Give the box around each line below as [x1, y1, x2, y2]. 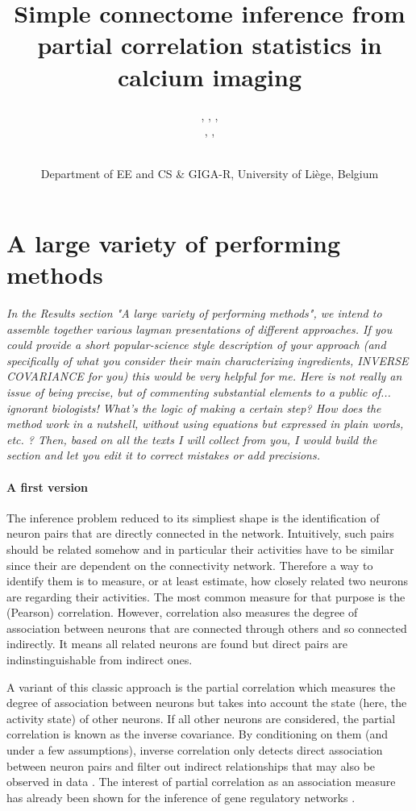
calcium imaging [117, 60, 302, 93]
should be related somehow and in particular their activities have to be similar [6, 540, 394, 557]
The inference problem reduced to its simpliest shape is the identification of [6, 509, 380, 526]
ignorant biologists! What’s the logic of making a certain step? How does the [6, 399, 381, 416]
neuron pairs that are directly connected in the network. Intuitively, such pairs [6, 525, 394, 542]
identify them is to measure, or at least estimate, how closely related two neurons [6, 572, 408, 589]
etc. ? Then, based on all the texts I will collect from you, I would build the [6, 430, 377, 447]
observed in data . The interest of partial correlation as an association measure [6, 773, 396, 790]
